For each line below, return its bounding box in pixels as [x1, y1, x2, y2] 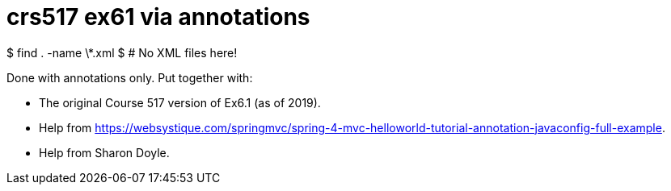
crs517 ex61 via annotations [6, 3, 310, 31]
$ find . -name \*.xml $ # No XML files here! [6, 45, 238, 60]
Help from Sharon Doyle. [39, 145, 170, 160]
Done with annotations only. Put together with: [6, 70, 253, 85]
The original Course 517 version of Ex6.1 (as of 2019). [39, 95, 321, 110]
